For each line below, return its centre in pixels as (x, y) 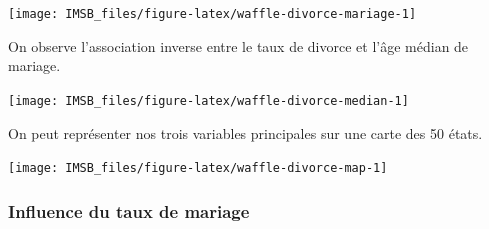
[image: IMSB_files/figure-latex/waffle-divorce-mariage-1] (212, 14)
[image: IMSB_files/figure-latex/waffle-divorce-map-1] (198, 168)
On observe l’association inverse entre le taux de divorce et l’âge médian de (238, 45)
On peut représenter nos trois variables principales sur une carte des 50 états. (245, 132)
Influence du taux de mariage (129, 210)
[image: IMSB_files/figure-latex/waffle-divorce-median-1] (208, 100)
